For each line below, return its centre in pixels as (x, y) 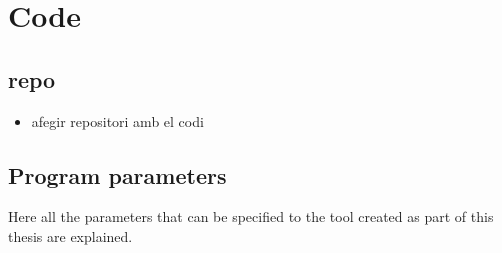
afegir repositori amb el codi (117, 120)
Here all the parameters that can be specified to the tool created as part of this (251, 216)
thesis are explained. (70, 235)
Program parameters (117, 174)
